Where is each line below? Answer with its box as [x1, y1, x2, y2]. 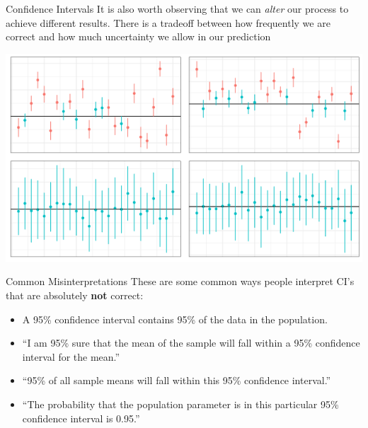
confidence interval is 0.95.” [22, 410, 140, 425]
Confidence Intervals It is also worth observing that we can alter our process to [6, 1, 349, 16]
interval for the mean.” [22, 349, 120, 364]
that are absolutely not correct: [6, 287, 144, 302]
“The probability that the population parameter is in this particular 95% [22, 396, 339, 411]
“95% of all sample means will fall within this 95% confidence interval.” [22, 373, 331, 388]
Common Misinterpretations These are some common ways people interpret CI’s [6, 274, 355, 289]
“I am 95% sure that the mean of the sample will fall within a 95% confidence [22, 335, 360, 350]
